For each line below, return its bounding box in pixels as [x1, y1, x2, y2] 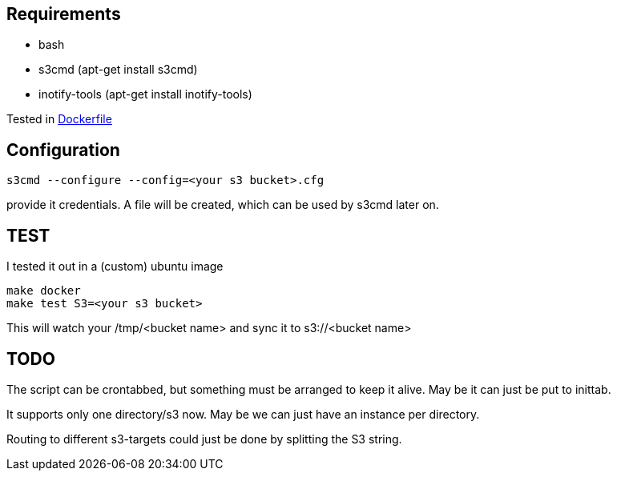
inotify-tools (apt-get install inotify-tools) [38, 87, 252, 102]
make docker [6, 284, 81, 298]
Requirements [6, 4, 121, 24]
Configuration [6, 139, 120, 160]
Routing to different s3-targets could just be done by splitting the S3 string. [6, 431, 402, 446]
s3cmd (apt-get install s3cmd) [38, 62, 198, 77]
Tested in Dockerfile [6, 112, 112, 126]
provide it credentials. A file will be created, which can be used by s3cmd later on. [6, 198, 439, 212]
